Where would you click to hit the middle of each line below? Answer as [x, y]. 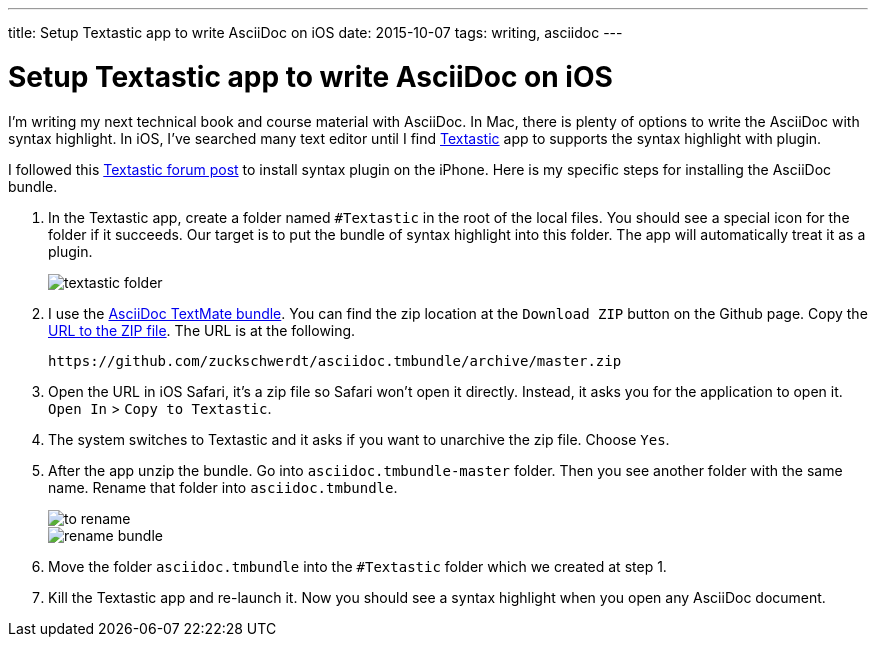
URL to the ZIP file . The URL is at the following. [202, 330]
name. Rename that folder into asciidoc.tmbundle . [223, 487]
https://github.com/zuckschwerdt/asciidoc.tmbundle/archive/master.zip [335, 360]
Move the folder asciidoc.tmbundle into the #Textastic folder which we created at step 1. [357, 566]
